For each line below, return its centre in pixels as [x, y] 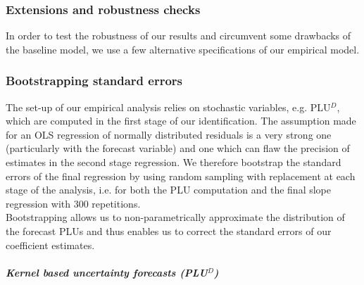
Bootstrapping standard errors [94, 81]
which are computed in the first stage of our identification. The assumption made [181, 121]
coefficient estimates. [50, 245]
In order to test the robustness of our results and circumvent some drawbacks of [178, 36]
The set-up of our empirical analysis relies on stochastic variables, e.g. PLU [168, 107]
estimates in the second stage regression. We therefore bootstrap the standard [174, 162]
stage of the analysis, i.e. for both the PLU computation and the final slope [168, 190]
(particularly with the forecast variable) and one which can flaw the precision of [178, 148]
